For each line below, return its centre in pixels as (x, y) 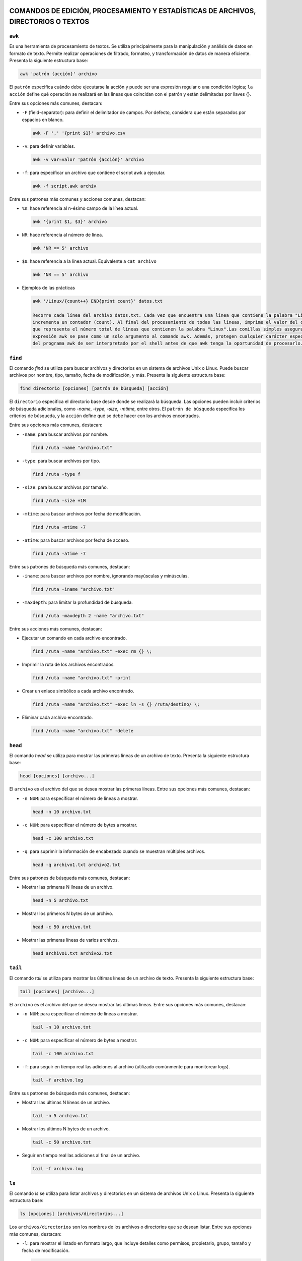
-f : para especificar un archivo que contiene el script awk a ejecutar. (94, 173)
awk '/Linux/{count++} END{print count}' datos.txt (98, 301)
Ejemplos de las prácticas (49, 288)
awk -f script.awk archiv (64, 186)
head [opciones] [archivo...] (57, 776)
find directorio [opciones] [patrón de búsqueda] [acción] (94, 389)
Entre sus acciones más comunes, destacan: (56, 629)
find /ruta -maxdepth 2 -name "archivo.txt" (88, 616)
